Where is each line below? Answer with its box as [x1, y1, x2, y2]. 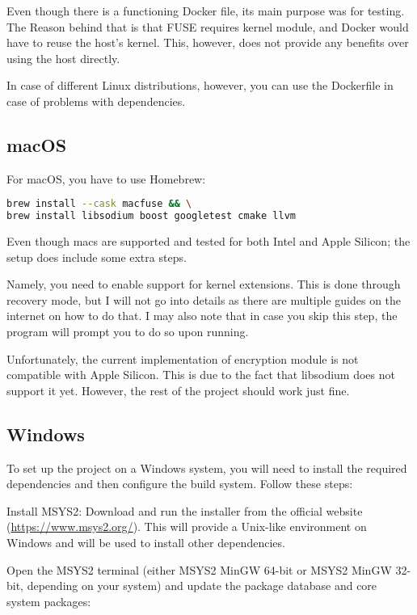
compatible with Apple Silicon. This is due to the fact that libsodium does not [6, 366, 395, 383]
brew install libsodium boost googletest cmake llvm [6, 210, 296, 222]
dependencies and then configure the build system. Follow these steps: [6, 475, 353, 492]
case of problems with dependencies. [6, 92, 186, 109]
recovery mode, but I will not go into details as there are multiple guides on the [6, 291, 402, 308]
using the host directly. [6, 49, 120, 66]
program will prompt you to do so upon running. [6, 323, 249, 340]
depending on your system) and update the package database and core [27, 577, 377, 594]
